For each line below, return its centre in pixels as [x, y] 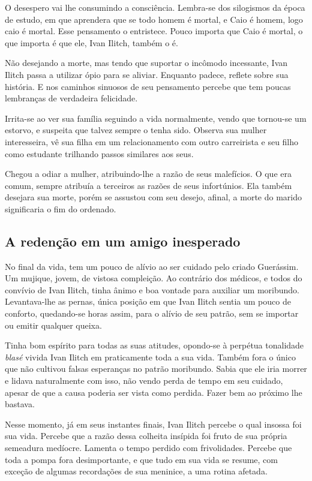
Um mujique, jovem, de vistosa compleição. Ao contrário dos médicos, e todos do [154, 278]
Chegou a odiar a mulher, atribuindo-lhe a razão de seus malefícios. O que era [148, 174]
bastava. [20, 404]
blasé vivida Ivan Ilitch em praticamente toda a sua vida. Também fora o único [150, 357]
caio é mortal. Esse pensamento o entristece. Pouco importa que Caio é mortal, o [154, 31]
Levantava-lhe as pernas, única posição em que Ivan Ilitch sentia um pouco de [148, 301]
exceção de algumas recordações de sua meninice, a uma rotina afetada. [136, 471]
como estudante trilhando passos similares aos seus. [99, 153]
